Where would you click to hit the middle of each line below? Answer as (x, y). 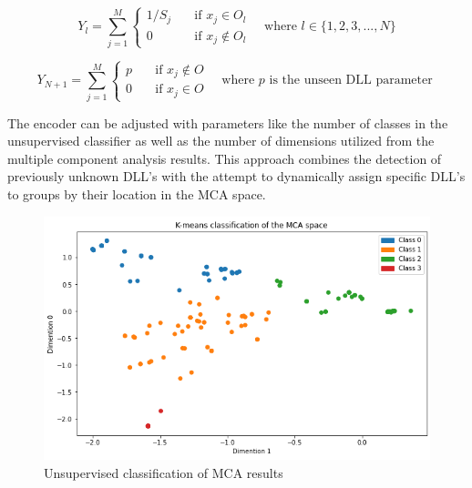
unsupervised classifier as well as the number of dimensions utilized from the (221, 141)
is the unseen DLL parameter (351, 81)
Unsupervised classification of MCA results (164, 472)
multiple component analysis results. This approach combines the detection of (225, 158)
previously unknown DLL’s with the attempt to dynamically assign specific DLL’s (236, 176)
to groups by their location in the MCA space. (137, 194)
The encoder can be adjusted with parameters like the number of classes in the (228, 122)
